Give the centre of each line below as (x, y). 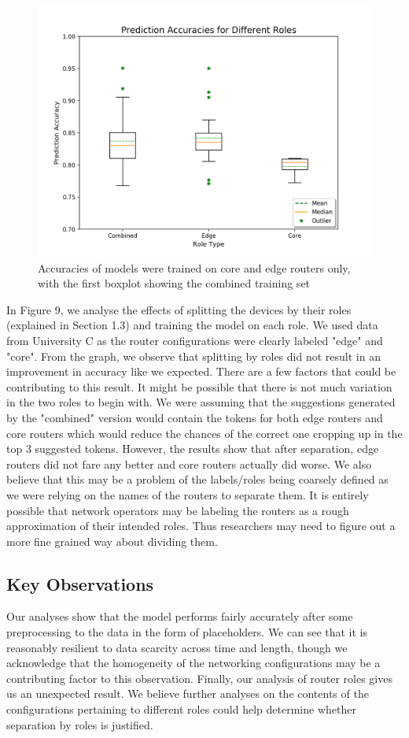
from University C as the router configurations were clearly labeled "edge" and (195, 340)
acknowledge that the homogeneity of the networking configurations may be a (193, 663)
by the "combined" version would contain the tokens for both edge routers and (195, 417)
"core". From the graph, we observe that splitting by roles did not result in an (193, 356)
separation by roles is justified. (80, 724)
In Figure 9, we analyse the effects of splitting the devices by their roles (179, 309)
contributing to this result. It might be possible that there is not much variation (199, 386)
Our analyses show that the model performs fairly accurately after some (180, 616)
